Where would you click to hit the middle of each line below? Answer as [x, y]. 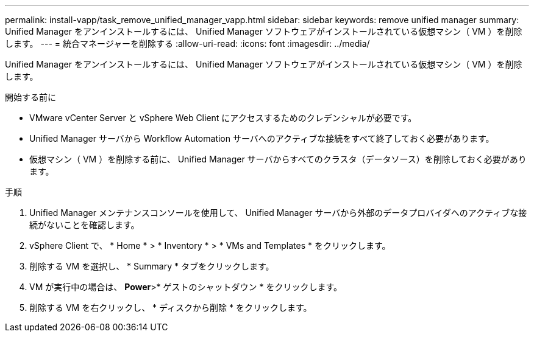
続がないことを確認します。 [84, 225]
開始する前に [30, 97]
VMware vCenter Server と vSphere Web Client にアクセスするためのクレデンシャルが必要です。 [223, 118]
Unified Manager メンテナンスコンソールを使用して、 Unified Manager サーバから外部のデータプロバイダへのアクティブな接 [278, 213]
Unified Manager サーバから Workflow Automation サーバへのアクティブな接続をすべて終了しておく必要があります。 [262, 138]
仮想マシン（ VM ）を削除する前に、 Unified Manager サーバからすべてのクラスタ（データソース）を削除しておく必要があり [278, 159]
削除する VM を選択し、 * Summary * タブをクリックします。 [152, 266]
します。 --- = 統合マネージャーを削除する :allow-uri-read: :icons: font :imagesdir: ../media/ [187, 43]
